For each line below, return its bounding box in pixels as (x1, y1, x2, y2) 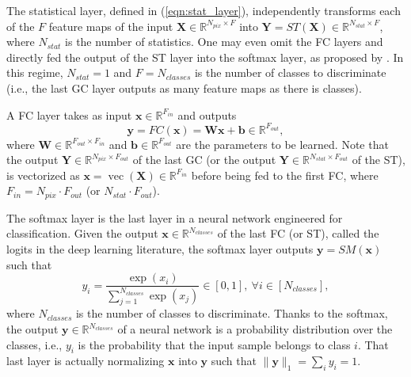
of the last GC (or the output (132, 151, 276, 168)
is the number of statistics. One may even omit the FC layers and (65, 33, 383, 50)
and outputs (177, 106, 237, 123)
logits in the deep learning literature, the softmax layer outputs (6, 241, 314, 257)
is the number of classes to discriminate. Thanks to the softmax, (75, 305, 388, 322)
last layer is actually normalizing (6, 352, 165, 369)
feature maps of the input (48, 17, 173, 34)
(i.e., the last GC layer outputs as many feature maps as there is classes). (6, 79, 362, 96)
